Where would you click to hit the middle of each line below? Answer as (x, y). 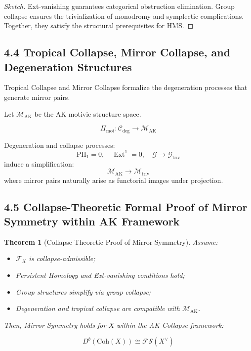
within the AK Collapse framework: (170, 325)
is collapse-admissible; (62, 258)
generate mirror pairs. (37, 97)
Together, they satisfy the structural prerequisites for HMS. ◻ (99, 25)
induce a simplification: (39, 163)
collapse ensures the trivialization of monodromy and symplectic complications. (124, 16)
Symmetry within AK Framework (92, 221)
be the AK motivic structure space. (88, 113)
